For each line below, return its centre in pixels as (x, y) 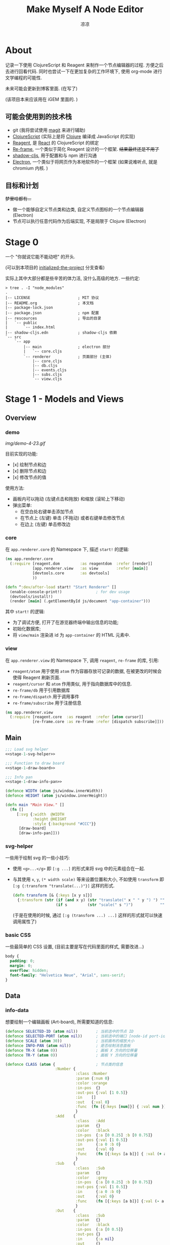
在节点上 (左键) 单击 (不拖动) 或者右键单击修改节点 (72, 518)
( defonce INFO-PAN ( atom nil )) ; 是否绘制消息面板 (68, 1045)
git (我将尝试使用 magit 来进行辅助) (49, 130)
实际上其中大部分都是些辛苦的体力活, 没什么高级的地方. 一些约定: (73, 278)
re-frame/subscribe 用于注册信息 (47, 703)
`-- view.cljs (47, 379)
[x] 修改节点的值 (29, 477)
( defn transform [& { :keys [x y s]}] (52, 895)
